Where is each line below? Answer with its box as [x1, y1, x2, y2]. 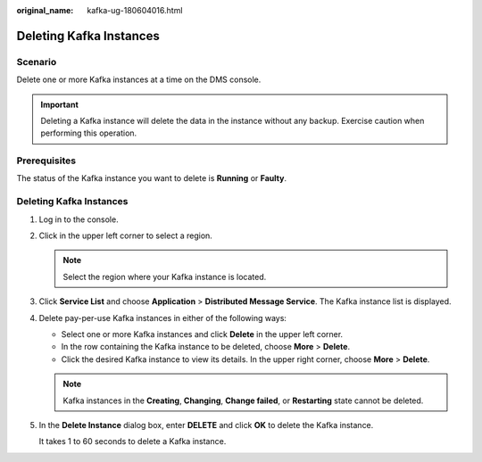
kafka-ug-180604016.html [87, 5, 183, 15]
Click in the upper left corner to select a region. [38, 230, 213, 241]
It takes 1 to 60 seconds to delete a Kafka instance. [38, 436, 227, 447]
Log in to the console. [38, 214, 120, 225]
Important [40, 99, 79, 110]
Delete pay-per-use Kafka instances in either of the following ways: [38, 312, 287, 323]
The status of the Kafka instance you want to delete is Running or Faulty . [16, 173, 287, 184]
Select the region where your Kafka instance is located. [62, 271, 267, 282]
